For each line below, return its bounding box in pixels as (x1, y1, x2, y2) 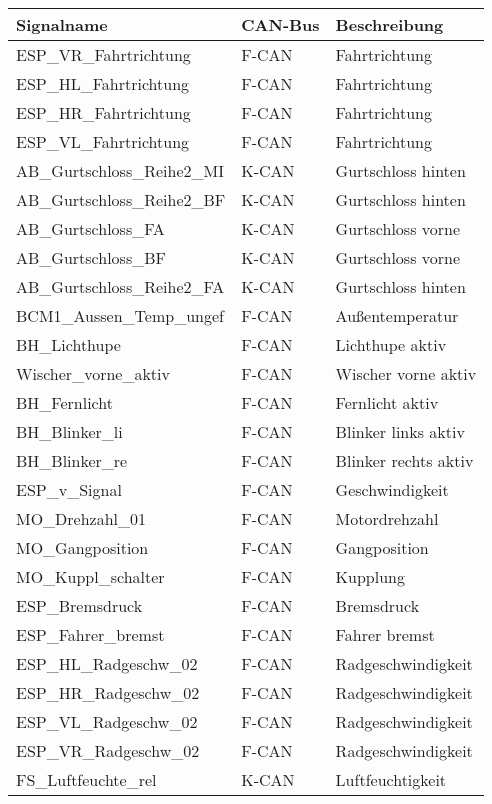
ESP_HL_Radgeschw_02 (16, 652, 198, 675)
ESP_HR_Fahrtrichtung (16, 101, 191, 124)
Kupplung (335, 565, 405, 588)
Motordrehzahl (335, 507, 439, 530)
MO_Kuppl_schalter (16, 565, 165, 588)
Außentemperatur (335, 304, 459, 327)
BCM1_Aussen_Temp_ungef (16, 304, 224, 327)
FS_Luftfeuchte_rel (16, 768, 157, 791)
